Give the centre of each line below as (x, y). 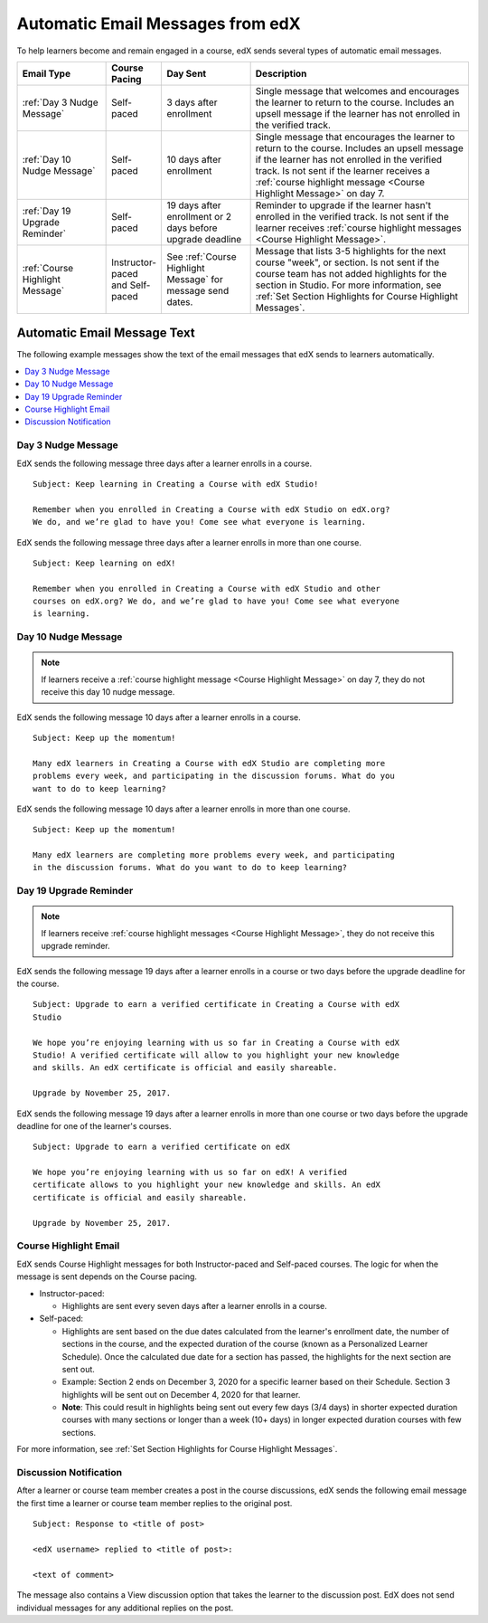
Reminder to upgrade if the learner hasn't (343, 205)
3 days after (192, 102)
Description (281, 73)
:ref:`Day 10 (47, 159)
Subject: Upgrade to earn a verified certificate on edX (162, 1147)
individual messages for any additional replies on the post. (125, 1608)
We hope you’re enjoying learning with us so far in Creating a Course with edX (216, 1042)
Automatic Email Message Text (106, 333)
